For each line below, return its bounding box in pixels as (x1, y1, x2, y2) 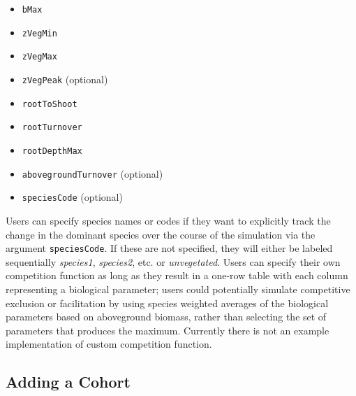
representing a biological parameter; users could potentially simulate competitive (6, 281, 350, 296)
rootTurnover (22, 122, 82, 133)
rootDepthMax (22, 146, 82, 156)
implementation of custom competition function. (6, 337, 212, 351)
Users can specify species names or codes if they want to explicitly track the (6, 213, 331, 227)
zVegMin (22, 28, 57, 38)
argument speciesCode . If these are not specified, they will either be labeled (6, 241, 333, 255)
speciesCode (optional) (22, 190, 123, 204)
